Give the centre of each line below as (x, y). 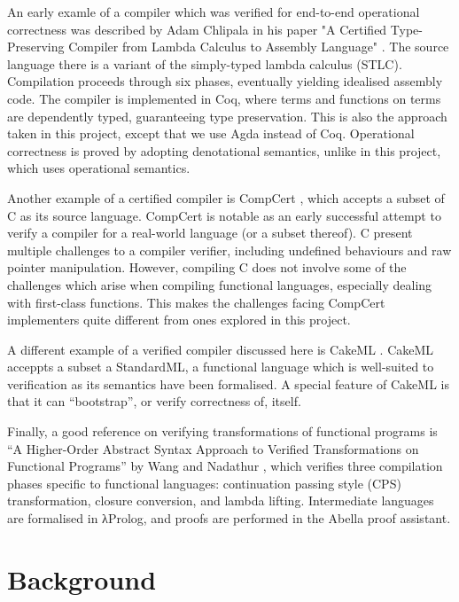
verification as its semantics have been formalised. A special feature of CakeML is (228, 383)
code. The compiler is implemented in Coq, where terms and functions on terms (224, 98)
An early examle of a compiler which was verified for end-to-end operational (214, 12)
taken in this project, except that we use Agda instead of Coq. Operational (211, 133)
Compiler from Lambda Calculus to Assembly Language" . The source (259, 47)
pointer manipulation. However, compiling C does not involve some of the (207, 267)
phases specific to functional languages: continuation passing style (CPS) (204, 483)
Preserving (36, 47)
